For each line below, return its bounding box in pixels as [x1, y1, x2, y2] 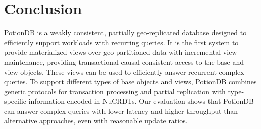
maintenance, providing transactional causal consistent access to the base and [4, 56, 244, 67]
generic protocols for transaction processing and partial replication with [4, 86, 226, 96]
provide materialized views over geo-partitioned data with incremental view [4, 47, 237, 57]
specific [4, 96, 27, 106]
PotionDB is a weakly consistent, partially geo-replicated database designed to [4, 27, 247, 38]
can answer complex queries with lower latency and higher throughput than [4, 105, 238, 116]
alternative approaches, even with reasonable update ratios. [4, 115, 188, 126]
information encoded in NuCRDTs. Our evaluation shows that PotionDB [28, 96, 254, 106]
